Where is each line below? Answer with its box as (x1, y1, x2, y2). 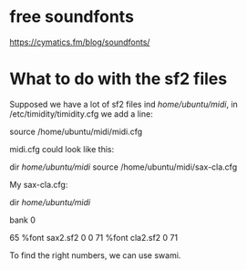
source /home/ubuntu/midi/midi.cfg (9, 126, 143, 137)
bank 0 (9, 214, 36, 225)
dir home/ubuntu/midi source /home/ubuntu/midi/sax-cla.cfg (9, 161, 238, 172)
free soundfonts (9, 6, 135, 27)
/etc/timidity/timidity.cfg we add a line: (9, 108, 153, 119)
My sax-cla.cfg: (9, 179, 68, 190)
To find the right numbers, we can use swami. (9, 249, 181, 261)
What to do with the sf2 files (9, 68, 228, 89)
